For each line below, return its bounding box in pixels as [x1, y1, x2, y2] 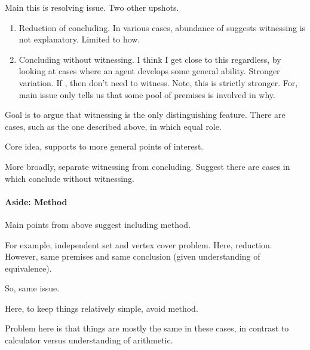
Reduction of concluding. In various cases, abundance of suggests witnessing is [19, 21, 306, 34]
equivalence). [5, 261, 52, 274]
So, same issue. [5, 282, 60, 294]
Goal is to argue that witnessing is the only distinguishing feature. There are [5, 108, 286, 121]
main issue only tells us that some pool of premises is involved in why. [19, 88, 275, 101]
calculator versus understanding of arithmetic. [5, 334, 173, 346]
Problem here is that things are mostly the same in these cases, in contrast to [5, 322, 289, 334]
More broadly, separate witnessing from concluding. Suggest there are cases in [5, 160, 290, 172]
